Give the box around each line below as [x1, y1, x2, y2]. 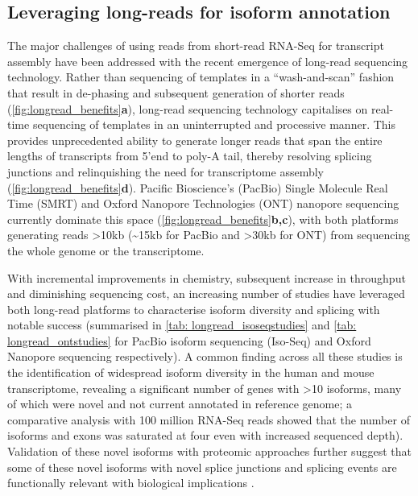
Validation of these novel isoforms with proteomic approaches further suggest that [7, 443, 412, 460]
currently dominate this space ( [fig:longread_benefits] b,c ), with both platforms [7, 210, 399, 227]
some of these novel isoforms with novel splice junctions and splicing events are [7, 458, 397, 475]
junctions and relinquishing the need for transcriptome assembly [7, 163, 324, 180]
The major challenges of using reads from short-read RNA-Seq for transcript [7, 37, 384, 54]
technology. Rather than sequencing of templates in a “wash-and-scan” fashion [7, 68, 395, 85]
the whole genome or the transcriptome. [7, 242, 205, 258]
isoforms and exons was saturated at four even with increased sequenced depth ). [7, 427, 404, 444]
